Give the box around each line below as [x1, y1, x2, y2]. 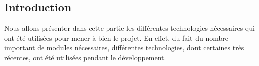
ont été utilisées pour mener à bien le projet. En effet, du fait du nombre [4, 32, 229, 43]
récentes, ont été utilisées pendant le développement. [4, 52, 166, 62]
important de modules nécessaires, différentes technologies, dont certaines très [4, 42, 244, 53]
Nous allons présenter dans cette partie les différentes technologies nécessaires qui [4, 23, 255, 33]
